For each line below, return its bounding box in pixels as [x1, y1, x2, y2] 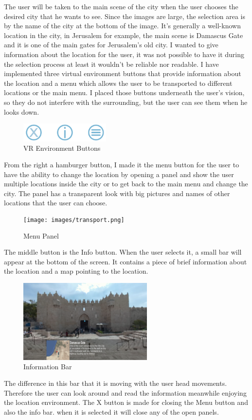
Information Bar [23, 361, 72, 372]
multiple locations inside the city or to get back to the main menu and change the [4, 179, 248, 189]
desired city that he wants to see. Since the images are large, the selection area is [4, 11, 245, 21]
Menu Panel [23, 230, 59, 240]
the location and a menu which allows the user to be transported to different [4, 78, 233, 88]
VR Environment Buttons [23, 143, 101, 153]
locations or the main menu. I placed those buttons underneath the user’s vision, [4, 87, 245, 98]
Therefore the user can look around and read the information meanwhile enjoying [4, 387, 247, 398]
